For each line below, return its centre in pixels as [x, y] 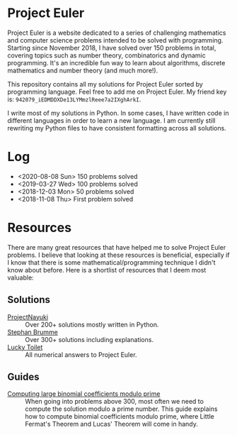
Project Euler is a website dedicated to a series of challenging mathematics [117, 33]
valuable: [21, 277]
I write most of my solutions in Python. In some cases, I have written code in [118, 113]
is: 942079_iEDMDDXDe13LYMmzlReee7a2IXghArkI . [74, 99]
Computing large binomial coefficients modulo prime [84, 394]
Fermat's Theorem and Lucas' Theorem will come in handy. [111, 424]
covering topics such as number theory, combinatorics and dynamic [107, 55]
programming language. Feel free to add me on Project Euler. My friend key [117, 92]
